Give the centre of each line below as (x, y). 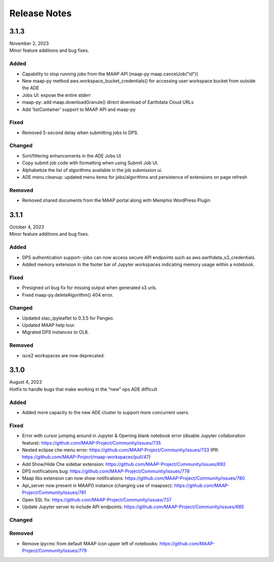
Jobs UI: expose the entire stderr (57, 95)
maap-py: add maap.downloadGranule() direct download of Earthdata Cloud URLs (108, 102)
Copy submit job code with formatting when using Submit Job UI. (90, 163)
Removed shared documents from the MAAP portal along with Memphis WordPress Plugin (116, 200)
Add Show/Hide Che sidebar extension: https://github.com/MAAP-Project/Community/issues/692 (124, 464)
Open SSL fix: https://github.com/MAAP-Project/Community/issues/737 (97, 499)
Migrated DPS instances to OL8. (55, 332)
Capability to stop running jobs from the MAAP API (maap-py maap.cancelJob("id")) (110, 74)
